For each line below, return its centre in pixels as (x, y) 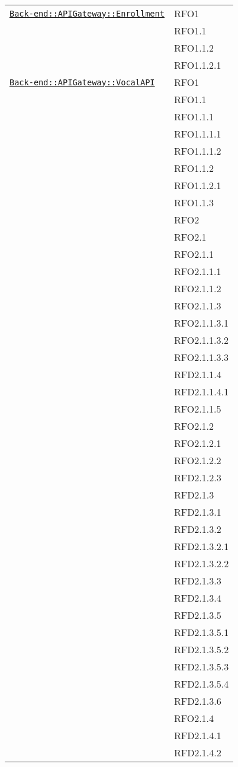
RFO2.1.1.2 (197, 288)
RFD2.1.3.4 (197, 598)
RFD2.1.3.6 (197, 701)
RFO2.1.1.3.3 (201, 357)
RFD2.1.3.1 (197, 512)
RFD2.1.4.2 (197, 752)
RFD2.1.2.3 (197, 477)
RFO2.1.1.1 (197, 271)
